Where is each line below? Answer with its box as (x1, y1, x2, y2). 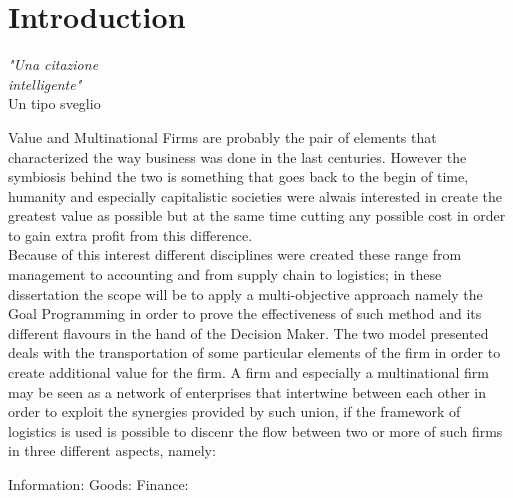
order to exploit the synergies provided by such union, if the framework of (8, 401, 461, 422)
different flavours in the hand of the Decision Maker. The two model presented (8, 322, 489, 343)
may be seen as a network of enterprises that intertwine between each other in (8, 381, 486, 402)
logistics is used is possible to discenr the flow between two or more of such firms (8, 420, 503, 441)
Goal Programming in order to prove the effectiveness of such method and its (8, 303, 482, 324)
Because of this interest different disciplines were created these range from (8, 244, 462, 265)
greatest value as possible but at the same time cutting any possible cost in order (8, 205, 506, 226)
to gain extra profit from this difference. (8, 224, 253, 245)
